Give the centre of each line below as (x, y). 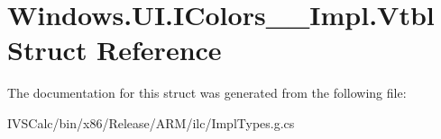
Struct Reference (115, 50)
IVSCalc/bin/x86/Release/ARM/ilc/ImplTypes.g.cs (151, 122)
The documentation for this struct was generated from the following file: (207, 93)
